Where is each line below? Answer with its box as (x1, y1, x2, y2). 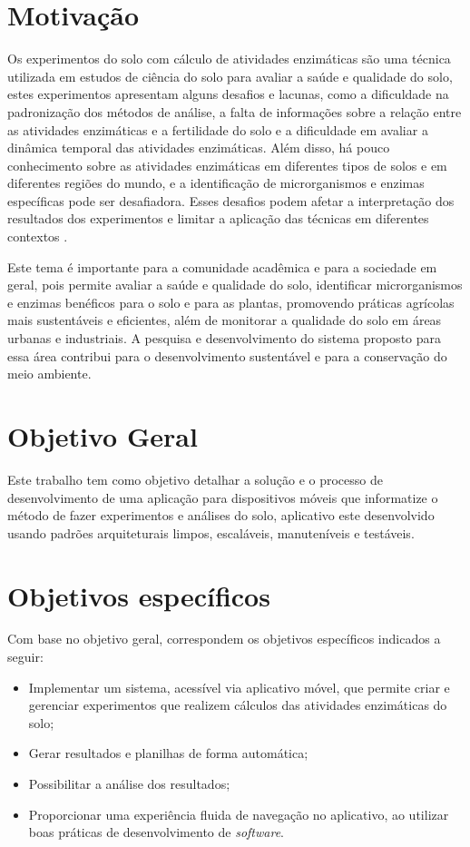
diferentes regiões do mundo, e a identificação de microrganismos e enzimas (7, 173, 425, 192)
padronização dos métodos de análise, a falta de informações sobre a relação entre (7, 102, 462, 121)
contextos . (7, 227, 68, 246)
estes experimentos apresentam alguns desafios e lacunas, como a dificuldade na (7, 84, 449, 103)
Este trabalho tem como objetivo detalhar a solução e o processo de (7, 469, 383, 488)
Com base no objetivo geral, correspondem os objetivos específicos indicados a (7, 629, 441, 648)
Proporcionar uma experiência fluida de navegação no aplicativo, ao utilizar (28, 804, 449, 823)
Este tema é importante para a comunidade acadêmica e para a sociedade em (7, 257, 437, 276)
